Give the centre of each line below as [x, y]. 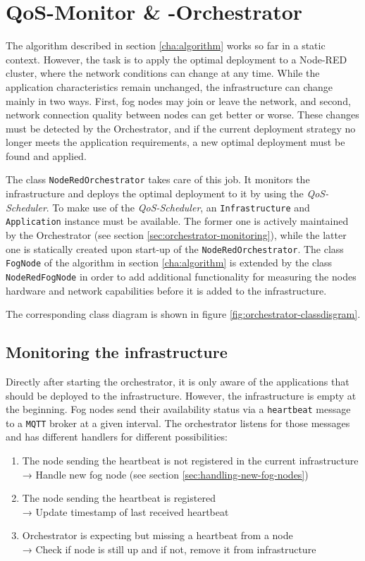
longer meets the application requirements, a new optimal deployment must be [175, 142]
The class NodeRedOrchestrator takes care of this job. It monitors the [158, 179]
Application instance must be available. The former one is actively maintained [177, 221]
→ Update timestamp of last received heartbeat [125, 511]
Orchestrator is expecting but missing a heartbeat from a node [157, 535]
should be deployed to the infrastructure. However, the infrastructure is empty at [181, 395]
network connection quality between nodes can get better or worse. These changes [182, 115]
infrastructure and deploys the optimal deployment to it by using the [155, 193]
